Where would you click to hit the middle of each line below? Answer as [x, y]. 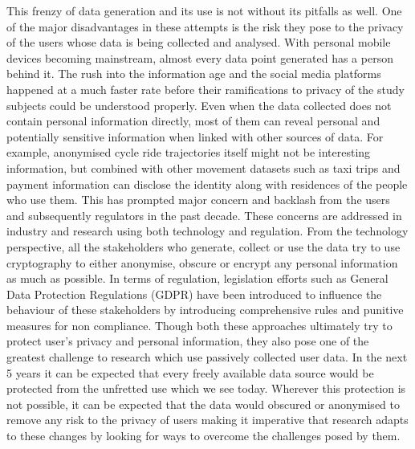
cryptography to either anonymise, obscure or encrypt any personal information [202, 262]
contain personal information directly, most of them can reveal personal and [193, 121]
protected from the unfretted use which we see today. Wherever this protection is [206, 388]
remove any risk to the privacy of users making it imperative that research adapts [207, 420]
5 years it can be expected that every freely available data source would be [190, 372]
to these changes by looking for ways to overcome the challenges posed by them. [203, 436]
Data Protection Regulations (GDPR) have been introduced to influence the [194, 294]
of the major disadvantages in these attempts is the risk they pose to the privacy [205, 26]
